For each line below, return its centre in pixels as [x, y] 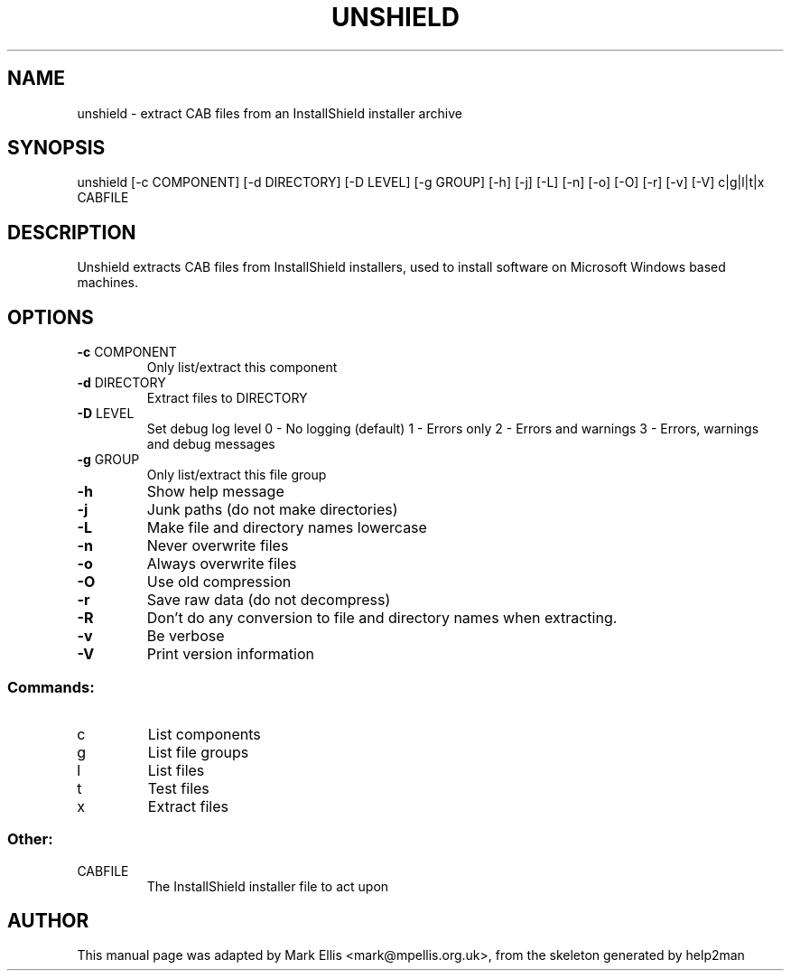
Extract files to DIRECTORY [227, 398]
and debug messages [211, 444]
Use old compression [219, 582]
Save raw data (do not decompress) [269, 600]
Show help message [215, 492]
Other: [30, 839]
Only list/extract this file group [237, 475]
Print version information [230, 654]
